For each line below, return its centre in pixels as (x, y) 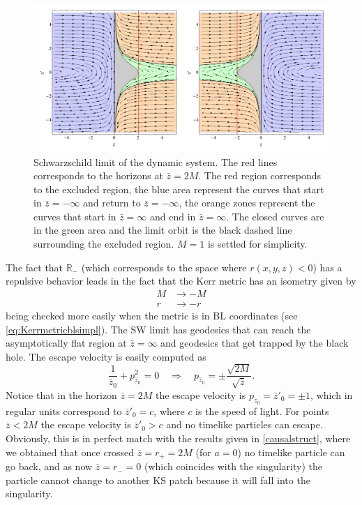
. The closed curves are (275, 216)
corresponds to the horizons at (98, 175)
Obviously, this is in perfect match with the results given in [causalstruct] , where (178, 438)
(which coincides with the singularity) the (233, 466)
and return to (112, 203)
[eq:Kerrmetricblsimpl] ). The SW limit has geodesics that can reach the (158, 329)
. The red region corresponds (259, 175)
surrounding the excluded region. (104, 244)
